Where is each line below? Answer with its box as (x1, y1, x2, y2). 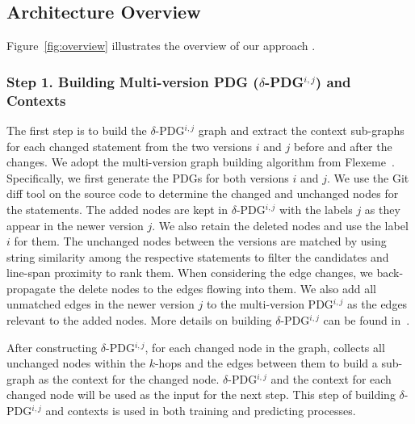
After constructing (6, 338, 98, 355)
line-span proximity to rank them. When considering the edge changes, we (6, 264, 373, 281)
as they (364, 200, 400, 217)
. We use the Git (326, 169, 409, 186)
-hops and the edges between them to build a (154, 355, 378, 372)
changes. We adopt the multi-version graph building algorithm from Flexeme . (6, 153, 395, 170)
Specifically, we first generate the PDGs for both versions (6, 169, 289, 186)
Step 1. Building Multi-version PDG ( (6, 71, 259, 91)
